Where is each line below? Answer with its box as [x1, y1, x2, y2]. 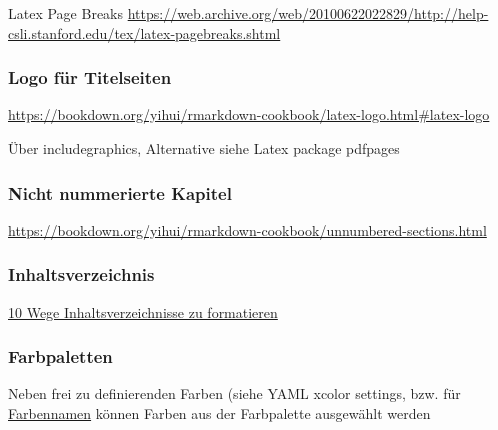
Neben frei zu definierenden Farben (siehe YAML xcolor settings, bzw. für [8, 383, 461, 404]
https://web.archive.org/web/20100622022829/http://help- [127, 3, 489, 23]
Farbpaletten [8, 344, 113, 369]
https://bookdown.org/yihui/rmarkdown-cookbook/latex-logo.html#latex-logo [8, 104, 490, 125]
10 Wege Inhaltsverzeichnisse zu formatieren [8, 301, 278, 322]
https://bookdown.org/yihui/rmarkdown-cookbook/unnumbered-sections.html [8, 219, 487, 240]
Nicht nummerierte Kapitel [8, 180, 232, 205]
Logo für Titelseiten [8, 65, 172, 90]
